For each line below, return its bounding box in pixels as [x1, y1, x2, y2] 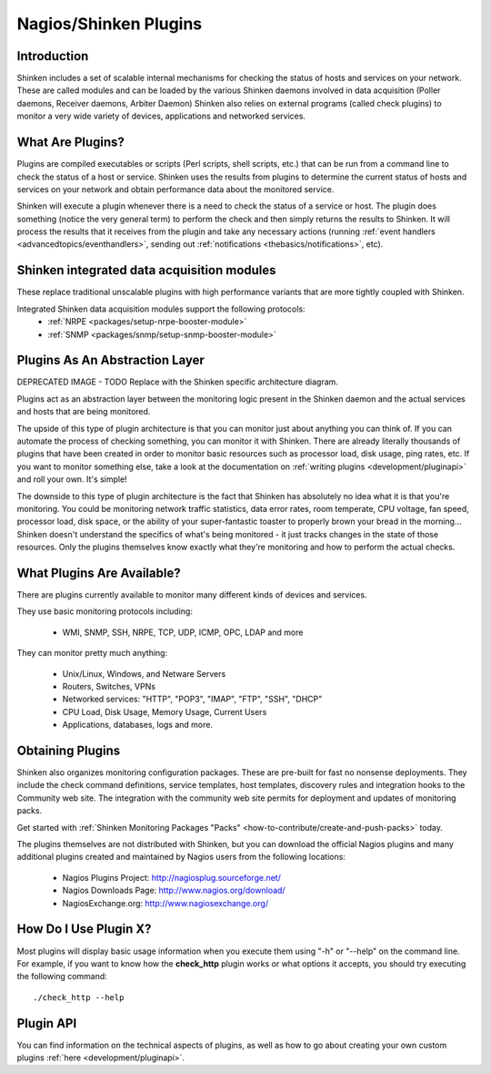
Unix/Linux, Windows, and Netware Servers [62, 668, 226, 679]
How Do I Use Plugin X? [16, 921, 152, 937]
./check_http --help [33, 992, 125, 1002]
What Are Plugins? [16, 135, 125, 150]
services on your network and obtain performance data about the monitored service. [16, 183, 335, 195]
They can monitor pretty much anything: [16, 648, 168, 659]
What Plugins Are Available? [16, 565, 181, 580]
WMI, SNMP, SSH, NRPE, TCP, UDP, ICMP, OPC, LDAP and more [62, 627, 304, 638]
